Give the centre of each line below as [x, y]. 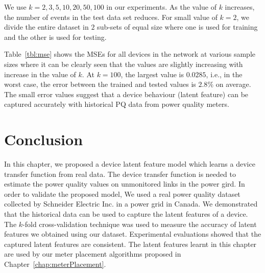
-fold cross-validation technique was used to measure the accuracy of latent [140, 224]
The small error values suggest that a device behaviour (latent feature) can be [126, 94]
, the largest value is [152, 74]
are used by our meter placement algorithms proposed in [93, 254]
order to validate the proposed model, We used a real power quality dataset [122, 194]
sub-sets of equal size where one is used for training [177, 27]
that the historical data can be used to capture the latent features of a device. [126, 214]
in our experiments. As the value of [161, 7]
